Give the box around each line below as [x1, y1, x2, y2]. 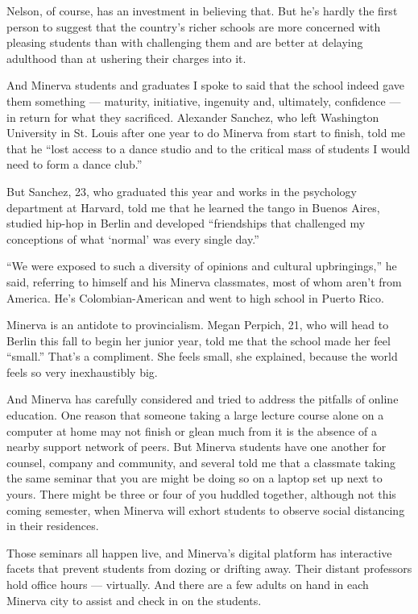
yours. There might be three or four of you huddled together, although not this [6, 486, 396, 503]
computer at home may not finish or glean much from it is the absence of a [6, 422, 377, 439]
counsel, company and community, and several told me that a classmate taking [6, 453, 395, 470]
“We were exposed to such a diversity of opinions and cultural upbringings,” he [6, 257, 397, 274]
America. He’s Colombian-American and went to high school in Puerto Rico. [6, 289, 384, 306]
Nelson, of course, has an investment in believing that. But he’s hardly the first [6, 2, 398, 19]
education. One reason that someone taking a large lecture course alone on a [6, 407, 384, 424]
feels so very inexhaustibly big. [6, 363, 158, 380]
